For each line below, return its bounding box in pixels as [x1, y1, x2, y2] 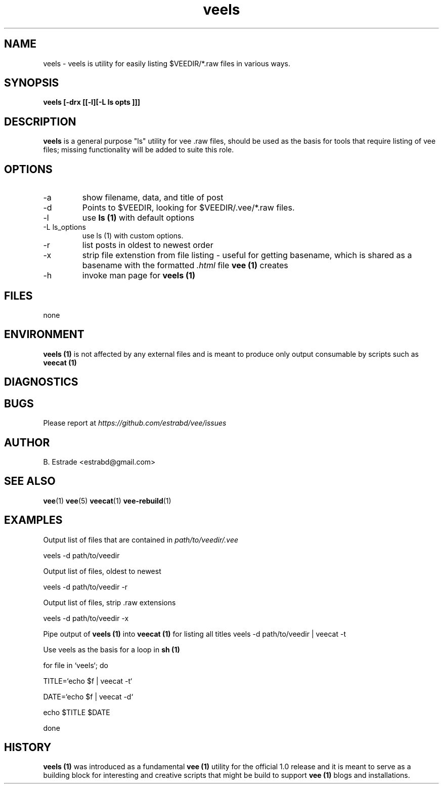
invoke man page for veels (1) [82, 270, 195, 281]
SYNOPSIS [4, 76, 59, 90]
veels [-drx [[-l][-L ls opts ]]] [43, 98, 141, 107]
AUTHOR [4, 436, 50, 449]
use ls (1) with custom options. [82, 231, 184, 240]
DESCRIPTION [4, 115, 76, 128]
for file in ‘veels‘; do [43, 660, 108, 670]
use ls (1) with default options [82, 213, 195, 223]
